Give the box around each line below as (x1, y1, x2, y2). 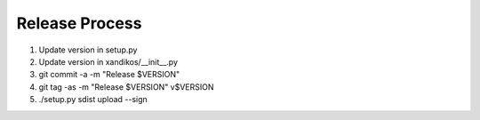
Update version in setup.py (38, 44, 138, 55)
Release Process (16, 13, 142, 33)
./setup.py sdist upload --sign (38, 94, 148, 105)
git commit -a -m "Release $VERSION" (38, 69, 180, 80)
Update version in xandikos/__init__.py (38, 56, 178, 67)
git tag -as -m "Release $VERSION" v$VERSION (38, 81, 214, 92)
